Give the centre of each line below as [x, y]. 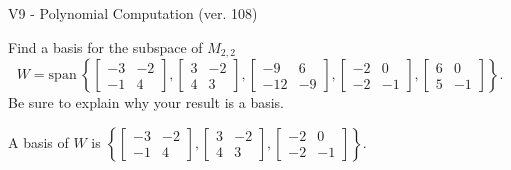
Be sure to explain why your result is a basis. [146, 102]
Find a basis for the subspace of [105, 46]
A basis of [38, 141]
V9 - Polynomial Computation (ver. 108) [133, 13]
